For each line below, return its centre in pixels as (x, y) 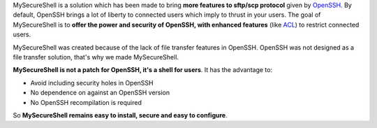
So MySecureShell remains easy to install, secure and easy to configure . (120, 115)
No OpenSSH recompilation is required (86, 102)
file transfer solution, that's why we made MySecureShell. (96, 57)
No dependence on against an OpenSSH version (100, 93)
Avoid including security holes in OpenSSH (92, 83)
